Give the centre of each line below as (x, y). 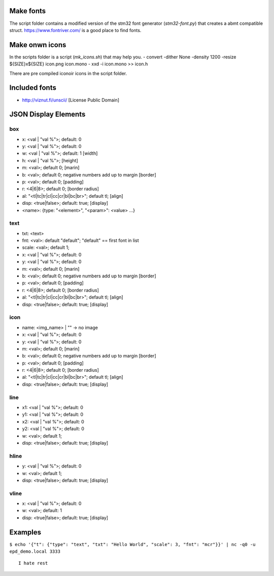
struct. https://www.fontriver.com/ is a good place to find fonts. (75, 30)
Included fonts (33, 88)
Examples (25, 532)
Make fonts (28, 11)
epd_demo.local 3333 (35, 552)
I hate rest (33, 563)
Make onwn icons (38, 45)
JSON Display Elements (47, 114)
